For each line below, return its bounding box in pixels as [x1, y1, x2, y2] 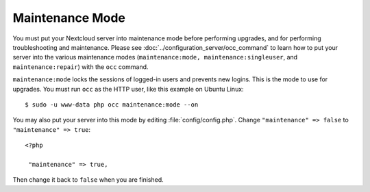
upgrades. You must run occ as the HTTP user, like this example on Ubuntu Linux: [12, 85, 244, 93]
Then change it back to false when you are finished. [12, 176, 164, 184]
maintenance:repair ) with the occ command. [12, 62, 149, 71]
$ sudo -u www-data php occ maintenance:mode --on [25, 100, 199, 109]
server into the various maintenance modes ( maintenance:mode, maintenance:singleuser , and [12, 53, 298, 61]
